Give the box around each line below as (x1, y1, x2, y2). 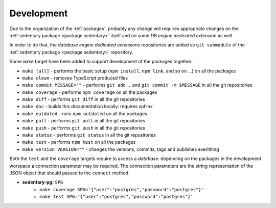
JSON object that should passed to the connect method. (9, 170, 130, 176)
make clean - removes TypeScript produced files (22, 74, 128, 81)
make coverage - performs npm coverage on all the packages (22, 89, 157, 95)
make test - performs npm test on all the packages (22, 139, 136, 145)
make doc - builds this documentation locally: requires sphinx (22, 103, 153, 110)
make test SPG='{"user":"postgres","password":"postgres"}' (39, 194, 194, 200)
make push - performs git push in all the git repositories (22, 125, 145, 131)
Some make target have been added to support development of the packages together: (9, 59, 193, 65)
